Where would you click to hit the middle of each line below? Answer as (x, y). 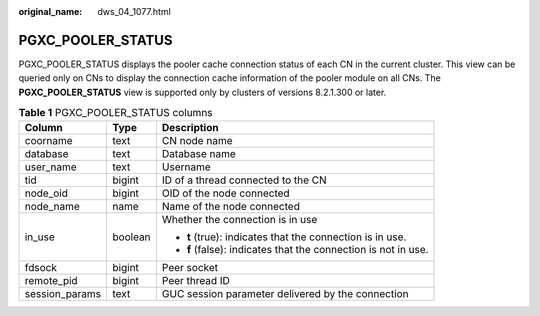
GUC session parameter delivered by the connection (285, 294)
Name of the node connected (230, 207)
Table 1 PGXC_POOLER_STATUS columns (116, 113)
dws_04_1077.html (134, 11)
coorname (49, 141)
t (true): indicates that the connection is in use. (296, 237)
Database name (199, 154)
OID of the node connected (225, 193)
